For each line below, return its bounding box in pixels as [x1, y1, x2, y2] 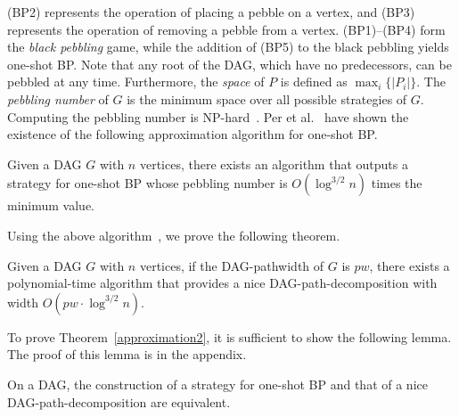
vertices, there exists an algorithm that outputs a [139, 154, 408, 173]
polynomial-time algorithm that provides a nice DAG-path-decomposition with [7, 274, 438, 292]
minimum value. [7, 196, 94, 215]
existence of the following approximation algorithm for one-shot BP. [7, 125, 378, 143]
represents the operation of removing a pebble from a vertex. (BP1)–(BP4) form [7, 20, 446, 38]
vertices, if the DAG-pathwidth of [139, 256, 324, 274]
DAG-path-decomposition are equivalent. [7, 392, 231, 411]
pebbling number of [7, 89, 109, 108]
